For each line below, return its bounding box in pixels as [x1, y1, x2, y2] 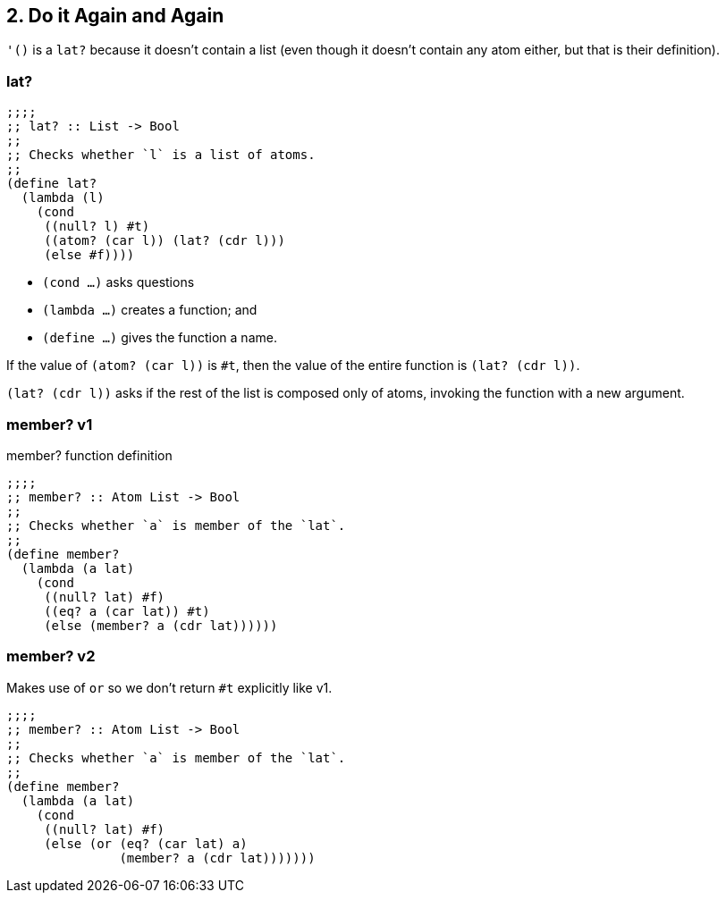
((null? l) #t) [44, 219, 150, 234]
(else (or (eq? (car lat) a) [44, 836, 248, 851]
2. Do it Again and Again [6, 4, 224, 27]
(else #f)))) [44, 248, 135, 263]
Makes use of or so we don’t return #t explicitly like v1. [6, 679, 333, 695]
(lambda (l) [21, 190, 105, 206]
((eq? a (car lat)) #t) [44, 603, 210, 618]
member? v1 [6, 415, 93, 433]
